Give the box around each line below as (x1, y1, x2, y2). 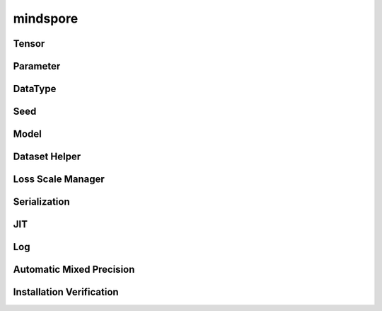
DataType (13, 83, 57, 95)
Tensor (13, 38, 45, 50)
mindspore (13, 11, 79, 26)
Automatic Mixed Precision (13, 264, 135, 276)
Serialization (13, 196, 70, 208)
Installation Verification (13, 286, 120, 298)
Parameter (13, 60, 61, 72)
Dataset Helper (13, 151, 81, 163)
